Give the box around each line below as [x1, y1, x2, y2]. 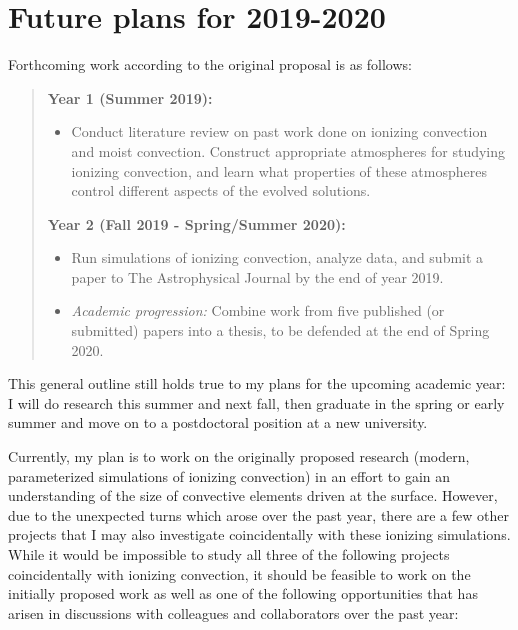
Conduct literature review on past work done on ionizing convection [71, 121, 488, 142]
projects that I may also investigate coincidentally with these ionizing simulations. [8, 524, 511, 545]
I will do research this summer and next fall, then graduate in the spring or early [8, 392, 505, 413]
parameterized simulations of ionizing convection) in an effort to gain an [8, 465, 451, 486]
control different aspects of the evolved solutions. [71, 180, 371, 201]
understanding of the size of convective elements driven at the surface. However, [8, 485, 498, 506]
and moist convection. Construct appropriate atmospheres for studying [71, 140, 506, 161]
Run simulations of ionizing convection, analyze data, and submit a [71, 247, 484, 268]
